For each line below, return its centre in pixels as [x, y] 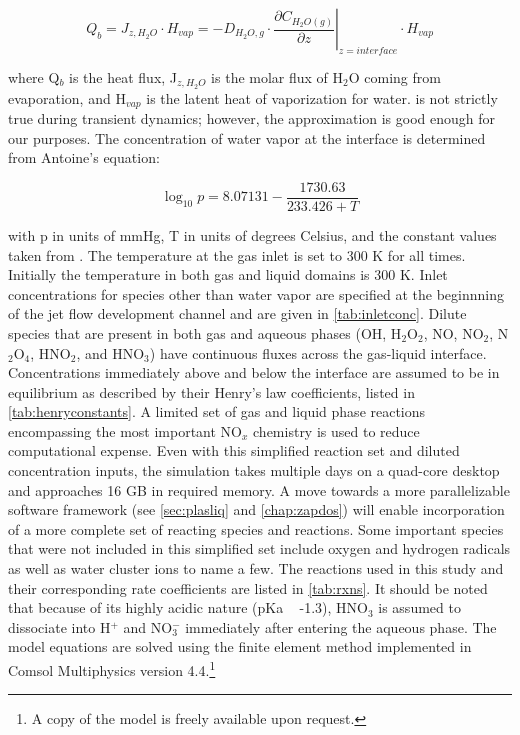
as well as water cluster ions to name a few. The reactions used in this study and [256, 568]
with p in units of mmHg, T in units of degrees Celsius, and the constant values [252, 234]
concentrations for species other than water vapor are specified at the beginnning [256, 293]
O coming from [394, 76]
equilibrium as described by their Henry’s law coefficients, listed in [211, 391]
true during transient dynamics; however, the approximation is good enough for [252, 118]
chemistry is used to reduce [336, 430]
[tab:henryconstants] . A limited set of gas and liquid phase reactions [217, 411]
